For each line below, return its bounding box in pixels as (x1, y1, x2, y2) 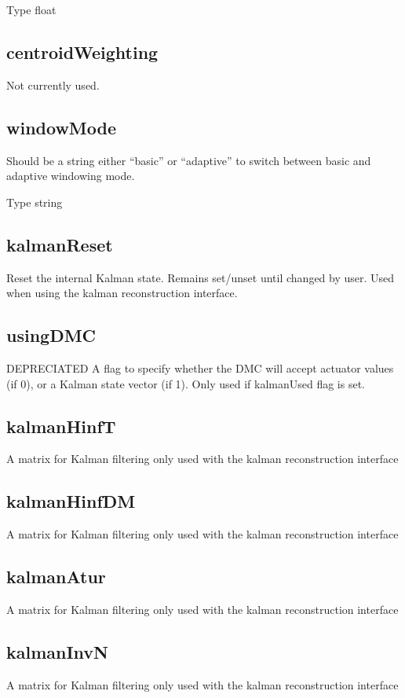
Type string (6, 193, 63, 210)
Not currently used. (6, 76, 100, 93)
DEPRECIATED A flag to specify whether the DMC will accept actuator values (6, 359, 394, 376)
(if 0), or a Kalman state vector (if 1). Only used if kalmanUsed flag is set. (6, 375, 366, 391)
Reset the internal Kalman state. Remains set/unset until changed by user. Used (6, 269, 395, 285)
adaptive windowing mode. (6, 167, 135, 184)
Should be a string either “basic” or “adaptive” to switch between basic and (6, 152, 371, 168)
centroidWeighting (6, 39, 159, 64)
